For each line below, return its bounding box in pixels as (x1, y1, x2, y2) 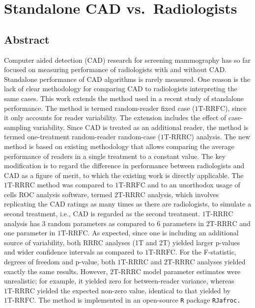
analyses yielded (197, 257, 246, 267)
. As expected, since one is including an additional (87, 228, 239, 238)
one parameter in (4, 228, 56, 238)
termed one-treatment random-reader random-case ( (4, 131, 161, 142)
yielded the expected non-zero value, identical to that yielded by (37, 285, 231, 295)
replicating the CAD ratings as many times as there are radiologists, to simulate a (4, 199, 251, 209)
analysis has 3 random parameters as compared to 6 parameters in (4, 218, 204, 228)
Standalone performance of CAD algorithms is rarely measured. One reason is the (4, 74, 250, 84)
